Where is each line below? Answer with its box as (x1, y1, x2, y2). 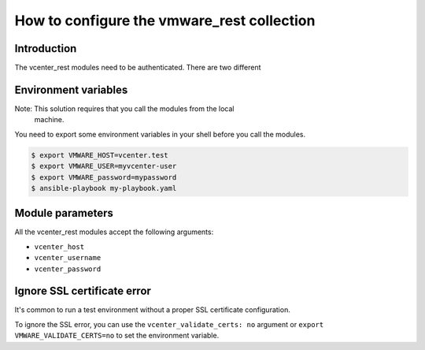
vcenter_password (34, 264, 102, 274)
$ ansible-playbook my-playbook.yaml (31, 184, 177, 192)
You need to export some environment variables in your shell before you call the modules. (14, 129, 306, 139)
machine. (34, 115, 65, 125)
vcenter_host (34, 242, 85, 251)
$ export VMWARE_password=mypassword (31, 173, 177, 181)
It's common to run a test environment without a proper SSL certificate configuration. (14, 305, 290, 315)
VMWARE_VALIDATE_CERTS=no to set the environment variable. (14, 331, 220, 341)
